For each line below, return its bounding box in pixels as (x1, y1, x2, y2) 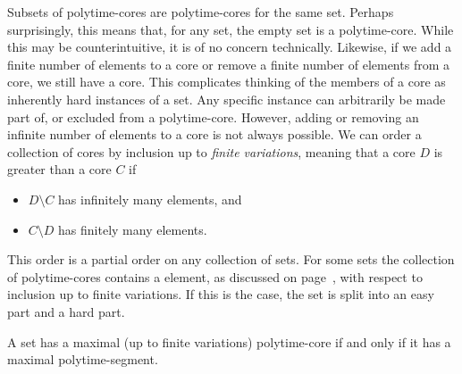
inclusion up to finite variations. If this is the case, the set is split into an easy (7, 285, 434, 303)
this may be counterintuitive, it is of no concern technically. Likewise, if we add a (7, 37, 452, 56)
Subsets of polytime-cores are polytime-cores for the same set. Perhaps (7, 3, 394, 21)
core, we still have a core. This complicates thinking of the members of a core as (7, 72, 446, 91)
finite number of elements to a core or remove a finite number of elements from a (7, 54, 449, 73)
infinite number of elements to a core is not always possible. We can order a (7, 125, 422, 144)
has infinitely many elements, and (58, 189, 242, 208)
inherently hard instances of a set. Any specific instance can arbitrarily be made (7, 89, 446, 108)
